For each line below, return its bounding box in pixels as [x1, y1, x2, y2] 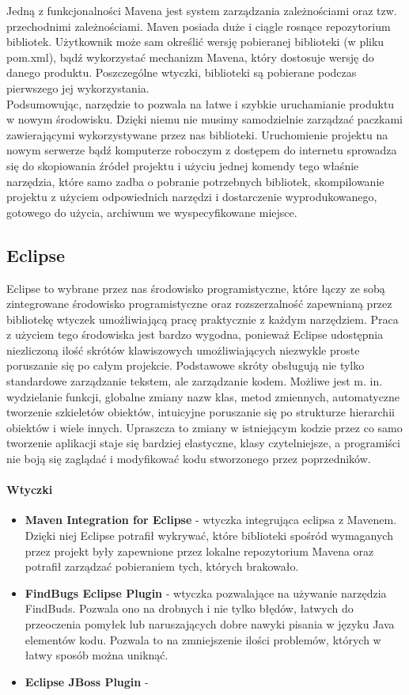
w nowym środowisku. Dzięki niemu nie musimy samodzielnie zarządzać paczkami [6, 111, 403, 127]
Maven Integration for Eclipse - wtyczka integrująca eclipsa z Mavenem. [25, 511, 397, 528]
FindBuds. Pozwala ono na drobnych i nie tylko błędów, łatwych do [25, 600, 354, 617]
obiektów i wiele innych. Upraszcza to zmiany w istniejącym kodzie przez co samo [6, 419, 403, 435]
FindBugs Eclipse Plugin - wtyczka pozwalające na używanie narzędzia [25, 584, 387, 601]
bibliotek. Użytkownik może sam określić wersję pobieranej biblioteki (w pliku [6, 33, 384, 50]
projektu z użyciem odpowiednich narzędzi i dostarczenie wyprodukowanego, [6, 188, 377, 205]
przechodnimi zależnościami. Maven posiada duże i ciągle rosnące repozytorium [6, 17, 391, 34]
